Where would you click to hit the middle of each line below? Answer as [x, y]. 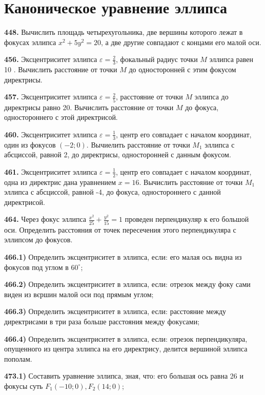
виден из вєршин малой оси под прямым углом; [79, 294]
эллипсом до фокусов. [38, 240]
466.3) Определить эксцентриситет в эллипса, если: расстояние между [115, 311]
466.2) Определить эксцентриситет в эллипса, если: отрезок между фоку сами [127, 284]
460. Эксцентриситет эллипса [51, 134]
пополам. [18, 358]
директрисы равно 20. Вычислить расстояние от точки [89, 107]
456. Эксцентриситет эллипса [51, 59]
